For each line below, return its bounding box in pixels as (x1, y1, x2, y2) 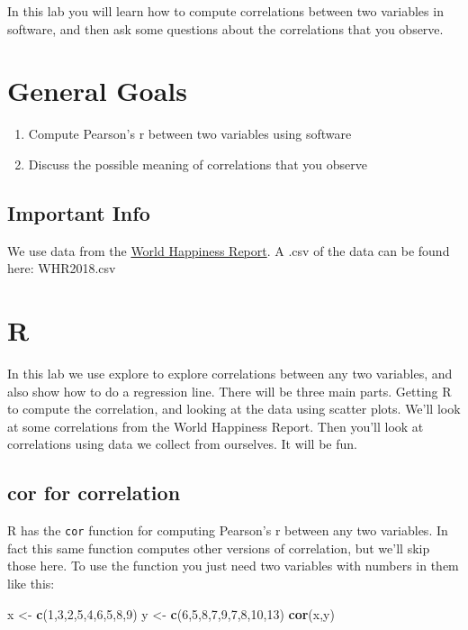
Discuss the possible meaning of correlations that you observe (28, 154, 367, 173)
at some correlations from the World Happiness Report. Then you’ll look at (7, 416, 424, 435)
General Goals (7, 72, 188, 109)
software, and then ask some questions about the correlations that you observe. (7, 19, 444, 38)
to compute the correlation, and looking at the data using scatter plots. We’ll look (7, 399, 461, 418)
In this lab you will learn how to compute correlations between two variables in (7, 2, 444, 20)
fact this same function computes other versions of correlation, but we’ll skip (7, 538, 430, 557)
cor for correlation (7, 479, 181, 507)
